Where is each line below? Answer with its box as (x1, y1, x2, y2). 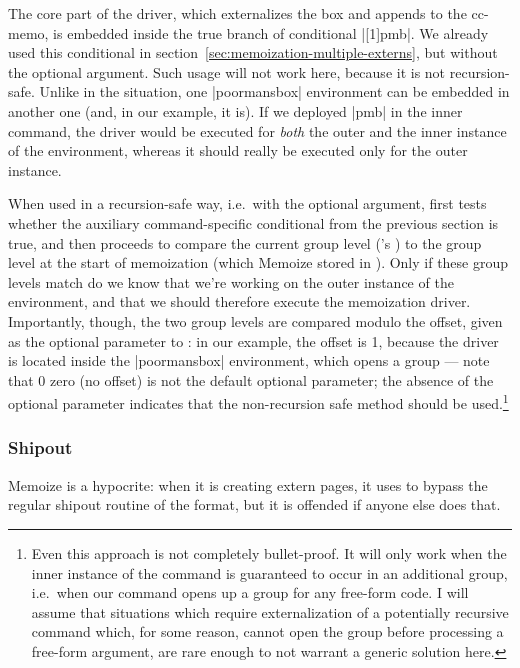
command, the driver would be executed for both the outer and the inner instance (8, 120, 507, 141)
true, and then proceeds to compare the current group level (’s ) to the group (8, 232, 482, 253)
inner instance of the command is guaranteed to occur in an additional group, (31, 562, 508, 583)
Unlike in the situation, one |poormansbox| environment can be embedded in (39, 81, 510, 102)
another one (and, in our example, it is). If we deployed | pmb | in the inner (8, 100, 463, 121)
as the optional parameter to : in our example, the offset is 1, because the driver (8, 330, 499, 351)
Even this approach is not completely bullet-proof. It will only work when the (31, 542, 507, 563)
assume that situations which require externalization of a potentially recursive (31, 601, 509, 622)
